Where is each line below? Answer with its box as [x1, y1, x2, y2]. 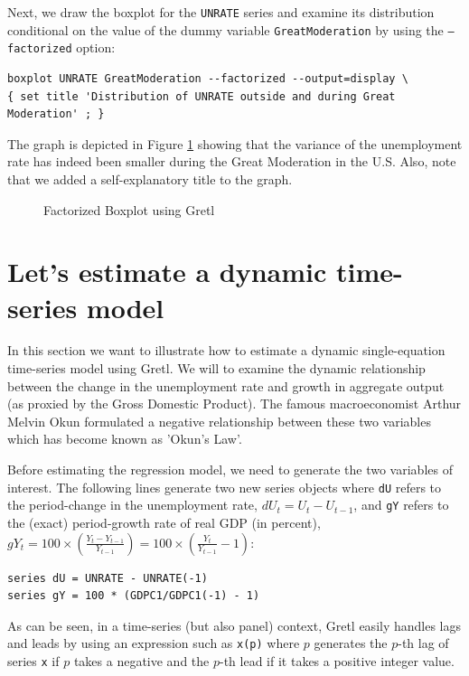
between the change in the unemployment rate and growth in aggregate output [7, 376, 445, 395]
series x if [7, 651, 60, 670]
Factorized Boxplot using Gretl [43, 200, 215, 219]
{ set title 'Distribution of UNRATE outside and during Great [7, 89, 396, 103]
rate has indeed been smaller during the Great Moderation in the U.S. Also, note [7, 152, 456, 171]
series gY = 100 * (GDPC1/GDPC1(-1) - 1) [7, 589, 260, 603]
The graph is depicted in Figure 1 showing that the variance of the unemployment [7, 134, 463, 153]
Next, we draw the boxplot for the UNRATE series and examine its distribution [7, 3, 435, 21]
